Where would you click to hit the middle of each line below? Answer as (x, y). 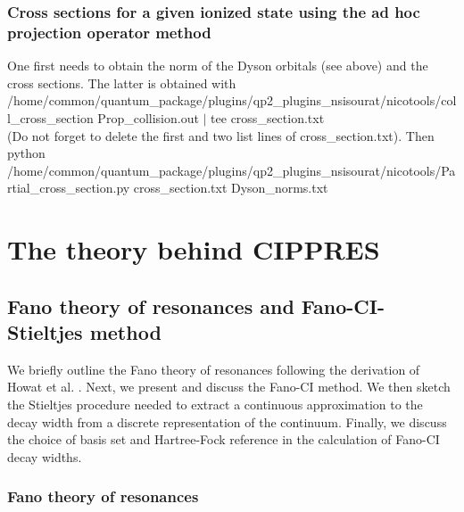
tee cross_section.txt (268, 117)
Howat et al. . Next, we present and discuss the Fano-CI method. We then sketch (229, 387)
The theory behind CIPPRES (194, 249)
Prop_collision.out (148, 117)
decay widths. (45, 456)
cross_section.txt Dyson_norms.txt (231, 188)
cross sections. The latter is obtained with (122, 83)
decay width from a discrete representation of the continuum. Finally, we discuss (227, 421)
